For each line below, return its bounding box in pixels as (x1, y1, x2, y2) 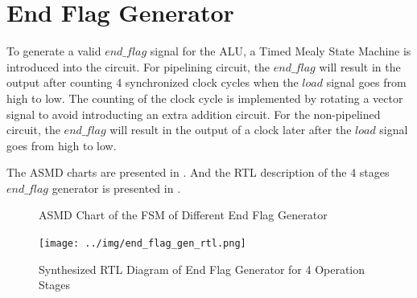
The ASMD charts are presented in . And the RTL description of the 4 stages (6, 164, 390, 181)
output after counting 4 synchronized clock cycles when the (6, 74, 299, 91)
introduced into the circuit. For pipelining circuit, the (6, 58, 270, 75)
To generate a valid (6, 43, 101, 59)
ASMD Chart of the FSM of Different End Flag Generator (39, 206, 328, 223)
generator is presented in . (52, 179, 181, 196)
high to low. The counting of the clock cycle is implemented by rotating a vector (6, 89, 403, 106)
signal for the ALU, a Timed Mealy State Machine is (150, 43, 411, 59)
